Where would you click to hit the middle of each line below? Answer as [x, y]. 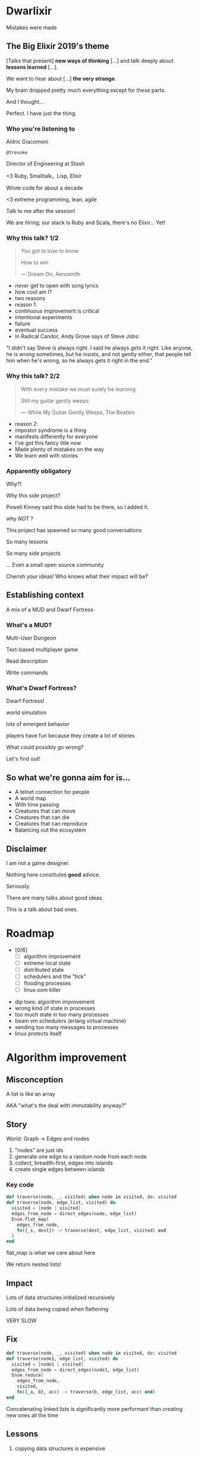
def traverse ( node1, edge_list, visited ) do [62, 1358]
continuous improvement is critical [57, 311]
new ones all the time [32, 1415]
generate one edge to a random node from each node [81, 1157]
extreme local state [47, 963]
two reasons [30, 298]
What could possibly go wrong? [45, 747]
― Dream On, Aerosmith [51, 274]
